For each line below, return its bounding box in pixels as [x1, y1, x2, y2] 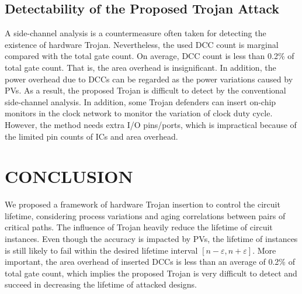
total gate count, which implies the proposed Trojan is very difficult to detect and [5, 267, 297, 279]
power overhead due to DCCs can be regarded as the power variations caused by [5, 72, 293, 85]
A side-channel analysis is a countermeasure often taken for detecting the [5, 27, 266, 39]
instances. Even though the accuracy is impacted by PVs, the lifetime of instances [5, 233, 298, 245]
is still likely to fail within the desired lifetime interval [5, 244, 198, 256]
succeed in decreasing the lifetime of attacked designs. [5, 278, 197, 290]
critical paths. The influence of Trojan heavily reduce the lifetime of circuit [5, 221, 273, 233]
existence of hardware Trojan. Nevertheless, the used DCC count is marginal [5, 38, 279, 50]
